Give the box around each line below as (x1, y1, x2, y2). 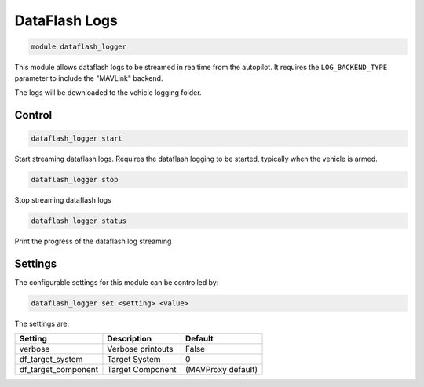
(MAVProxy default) (185, 364, 258, 375)
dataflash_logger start (31, 133, 123, 143)
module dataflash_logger (31, 42, 127, 51)
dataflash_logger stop (31, 175, 119, 184)
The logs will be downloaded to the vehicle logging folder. (14, 87, 202, 97)
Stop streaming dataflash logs (14, 195, 111, 204)
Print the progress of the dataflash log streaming (14, 236, 172, 246)
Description (107, 334, 152, 345)
